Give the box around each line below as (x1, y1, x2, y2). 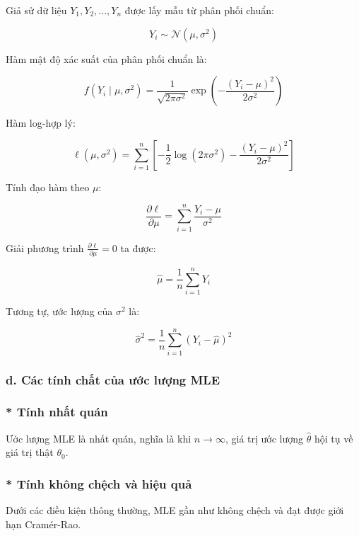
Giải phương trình (6, 240, 84, 255)
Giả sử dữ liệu (6, 3, 67, 17)
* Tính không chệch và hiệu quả (6, 474, 192, 492)
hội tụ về (314, 430, 353, 445)
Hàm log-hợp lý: (6, 115, 76, 130)
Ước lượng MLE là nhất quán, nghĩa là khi (6, 430, 192, 445)
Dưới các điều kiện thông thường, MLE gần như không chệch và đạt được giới (6, 503, 344, 518)
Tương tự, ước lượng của (6, 303, 113, 318)
